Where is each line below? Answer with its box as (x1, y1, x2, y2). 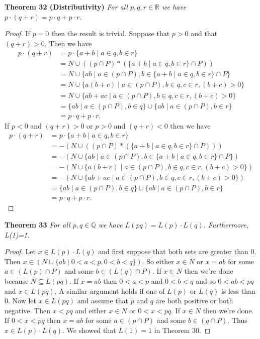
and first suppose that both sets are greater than (98, 246, 248, 257)
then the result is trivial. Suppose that (51, 28, 170, 39)
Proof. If (5, 28, 30, 39)
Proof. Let (5, 246, 36, 257)
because (5, 275, 29, 286)
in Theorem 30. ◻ (154, 324, 211, 335)
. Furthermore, (203, 219, 248, 230)
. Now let (8, 295, 36, 306)
